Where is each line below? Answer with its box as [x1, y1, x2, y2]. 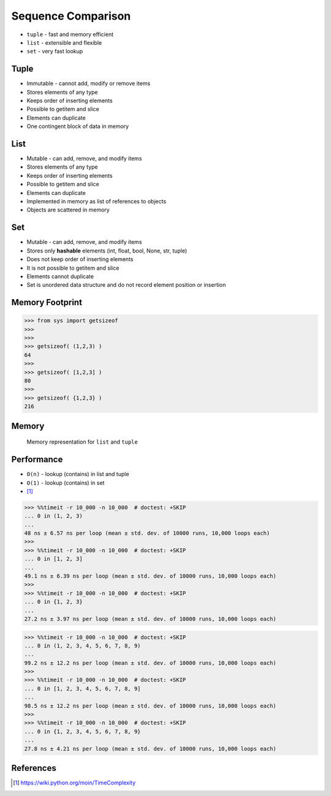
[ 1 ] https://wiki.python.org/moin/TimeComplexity [13, 779, 136, 787]
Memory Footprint [11, 297, 83, 308]
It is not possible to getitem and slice [26, 264, 120, 271]
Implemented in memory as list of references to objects [26, 198, 167, 205]
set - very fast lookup [26, 48, 83, 55]
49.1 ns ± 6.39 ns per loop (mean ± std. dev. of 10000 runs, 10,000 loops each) [24, 573, 277, 579]
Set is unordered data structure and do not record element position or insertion [26, 281, 226, 289]
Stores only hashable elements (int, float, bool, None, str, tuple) [26, 247, 188, 254]
